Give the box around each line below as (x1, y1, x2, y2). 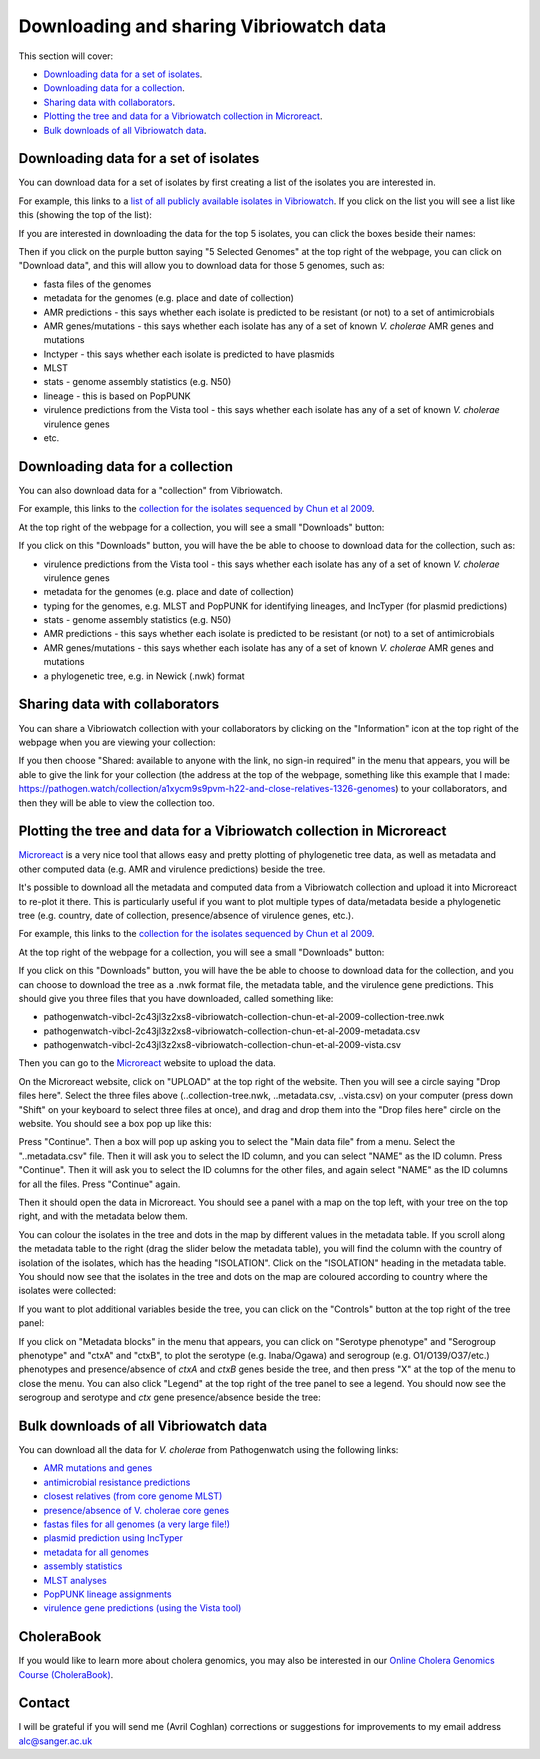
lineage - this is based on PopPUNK (43, 390, 191, 402)
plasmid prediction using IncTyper (43, 1532, 184, 1544)
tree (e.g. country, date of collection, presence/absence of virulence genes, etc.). (18, 909, 354, 921)
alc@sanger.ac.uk (18, 1735, 93, 1747)
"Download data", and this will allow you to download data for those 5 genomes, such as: (18, 260, 385, 272)
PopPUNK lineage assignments (43, 1588, 172, 1600)
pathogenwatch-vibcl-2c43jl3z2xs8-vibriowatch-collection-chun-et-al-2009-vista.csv (43, 1039, 402, 1051)
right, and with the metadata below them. (18, 1210, 189, 1222)
